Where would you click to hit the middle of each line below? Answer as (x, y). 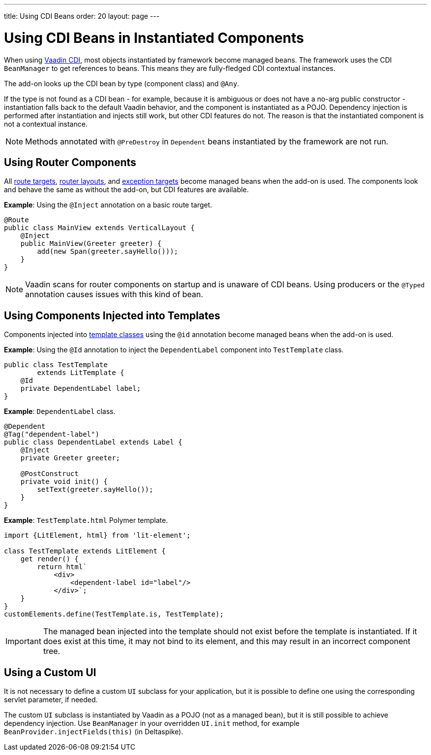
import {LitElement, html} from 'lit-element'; (97, 535)
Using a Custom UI (50, 672)
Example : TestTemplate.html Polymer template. (86, 520)
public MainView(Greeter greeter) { (91, 244)
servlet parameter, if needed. (51, 700)
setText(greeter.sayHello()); (95, 490)
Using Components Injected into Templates (112, 315)
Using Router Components (70, 162)
